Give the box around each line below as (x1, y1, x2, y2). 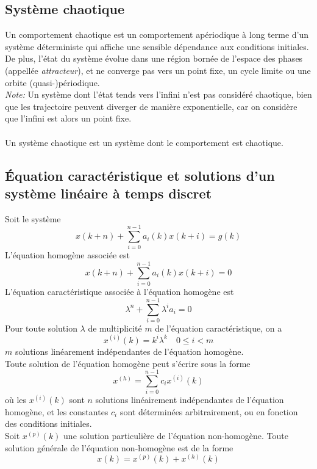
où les (5, 393, 27, 406)
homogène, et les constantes (5, 405, 109, 418)
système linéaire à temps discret (5, 183, 212, 202)
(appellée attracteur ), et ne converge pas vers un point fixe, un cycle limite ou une (5, 64, 311, 76)
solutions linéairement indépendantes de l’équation (95, 393, 284, 406)
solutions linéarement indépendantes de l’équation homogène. (15, 344, 244, 357)
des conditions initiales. (5, 417, 92, 430)
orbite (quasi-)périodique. (5, 76, 100, 89)
